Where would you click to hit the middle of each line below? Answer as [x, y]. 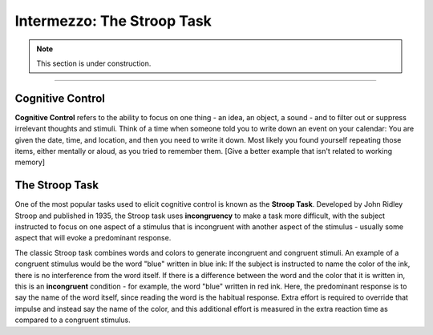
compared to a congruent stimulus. [73, 320]
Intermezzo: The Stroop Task [113, 21]
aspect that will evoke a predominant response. [93, 238]
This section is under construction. [94, 63]
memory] [30, 162]
